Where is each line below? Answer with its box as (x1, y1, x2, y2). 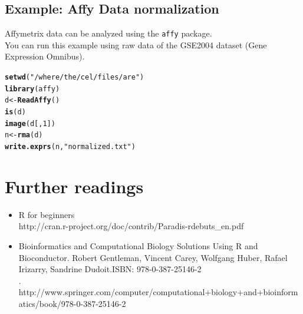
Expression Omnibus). (5, 50, 85, 62)
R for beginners (18, 208, 75, 220)
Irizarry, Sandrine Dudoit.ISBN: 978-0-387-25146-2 (18, 263, 202, 275)
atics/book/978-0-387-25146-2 (18, 297, 126, 309)
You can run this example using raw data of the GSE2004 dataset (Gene (5, 38, 267, 51)
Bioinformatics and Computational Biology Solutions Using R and (18, 239, 258, 252)
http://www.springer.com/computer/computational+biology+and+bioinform (18, 286, 298, 298)
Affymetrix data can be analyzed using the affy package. (5, 27, 212, 39)
